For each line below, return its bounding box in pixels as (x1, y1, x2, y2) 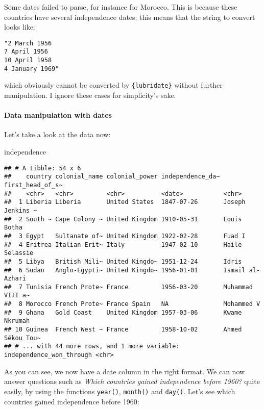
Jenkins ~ (4, 207, 37, 214)
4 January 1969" (4, 65, 59, 72)
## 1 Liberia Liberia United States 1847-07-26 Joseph (4, 198, 246, 206)
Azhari (4, 275, 26, 283)
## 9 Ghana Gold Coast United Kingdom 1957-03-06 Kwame (4, 309, 242, 316)
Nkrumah (4, 317, 30, 325)
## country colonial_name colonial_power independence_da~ (4, 173, 220, 181)
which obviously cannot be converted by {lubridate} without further (4, 80, 223, 90)
